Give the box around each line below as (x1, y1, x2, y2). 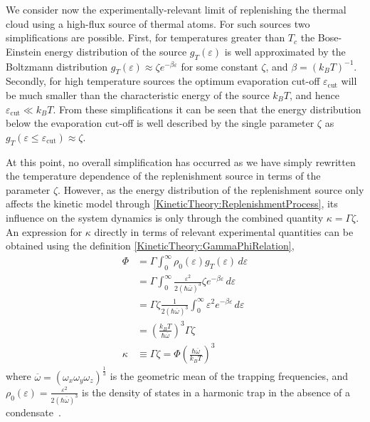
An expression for (6, 224, 83, 239)
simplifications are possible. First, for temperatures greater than (6, 30, 285, 45)
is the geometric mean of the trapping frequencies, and (110, 369, 349, 384)
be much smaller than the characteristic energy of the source (6, 87, 270, 102)
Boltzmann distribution (6, 58, 108, 73)
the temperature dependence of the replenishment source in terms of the (6, 168, 321, 183)
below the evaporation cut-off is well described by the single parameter (6, 115, 314, 130)
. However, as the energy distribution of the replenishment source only (58, 182, 364, 197)
